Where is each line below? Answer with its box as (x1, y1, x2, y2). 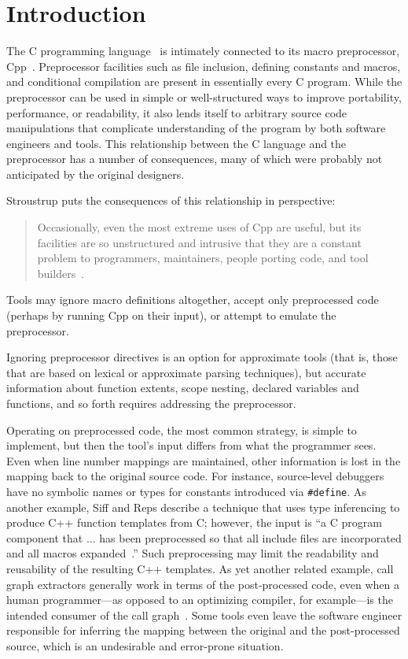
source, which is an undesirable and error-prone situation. (6, 637, 284, 653)
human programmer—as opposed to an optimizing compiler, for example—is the (6, 591, 393, 608)
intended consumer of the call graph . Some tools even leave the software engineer (6, 606, 402, 623)
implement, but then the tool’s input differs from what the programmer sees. (6, 437, 377, 454)
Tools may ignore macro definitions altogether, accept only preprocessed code (6, 291, 379, 308)
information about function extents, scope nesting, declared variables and (6, 379, 359, 396)
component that (6, 529, 83, 546)
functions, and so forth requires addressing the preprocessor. (6, 395, 296, 411)
